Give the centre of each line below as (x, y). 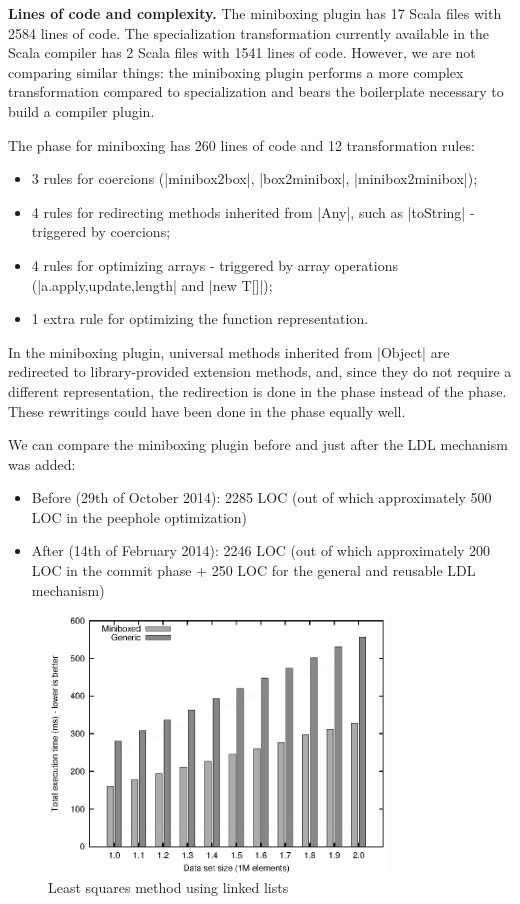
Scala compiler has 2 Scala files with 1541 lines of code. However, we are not (242, 52)
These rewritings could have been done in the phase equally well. (207, 410)
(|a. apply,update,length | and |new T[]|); (152, 284)
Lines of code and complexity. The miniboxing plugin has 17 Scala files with (255, 13)
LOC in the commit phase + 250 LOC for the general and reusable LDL (253, 570)
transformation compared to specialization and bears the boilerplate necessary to (256, 91)
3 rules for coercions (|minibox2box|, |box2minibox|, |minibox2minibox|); (254, 178)
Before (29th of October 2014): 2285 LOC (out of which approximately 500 (261, 497)
